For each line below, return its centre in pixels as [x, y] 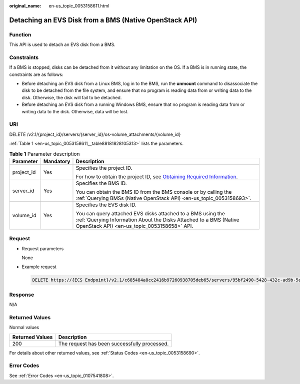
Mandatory [57, 161]
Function [20, 34]
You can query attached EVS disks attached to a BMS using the [150, 213]
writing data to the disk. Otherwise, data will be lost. [75, 111]
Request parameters [43, 248]
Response [22, 295]
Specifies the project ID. [104, 168]
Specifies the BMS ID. [101, 183]
